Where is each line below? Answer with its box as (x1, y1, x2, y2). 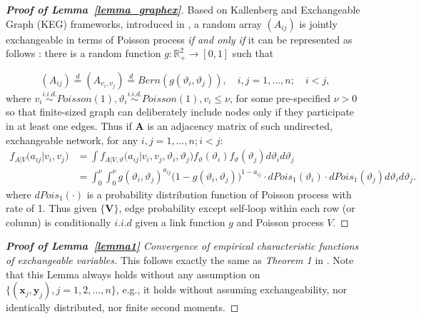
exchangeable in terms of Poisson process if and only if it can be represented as (6, 31, 352, 46)
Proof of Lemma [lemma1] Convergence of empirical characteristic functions (6, 238, 359, 253)
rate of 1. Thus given (6, 201, 97, 216)
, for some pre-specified (230, 90, 331, 105)
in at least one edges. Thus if (6, 118, 132, 133)
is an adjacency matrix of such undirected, (147, 118, 333, 133)
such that (232, 46, 274, 61)
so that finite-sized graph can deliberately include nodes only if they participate (6, 104, 355, 119)
